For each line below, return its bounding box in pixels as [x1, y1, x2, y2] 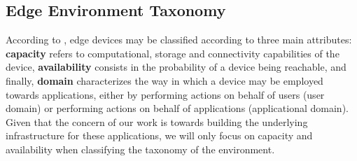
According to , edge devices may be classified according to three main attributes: [6, 32, 352, 47]
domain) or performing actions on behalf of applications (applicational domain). [6, 101, 349, 115]
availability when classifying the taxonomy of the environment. [6, 141, 275, 156]
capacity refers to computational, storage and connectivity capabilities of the [6, 45, 339, 60]
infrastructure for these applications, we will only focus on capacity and [6, 128, 313, 143]
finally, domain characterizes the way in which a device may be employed [6, 73, 323, 87]
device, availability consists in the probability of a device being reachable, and [6, 59, 346, 74]
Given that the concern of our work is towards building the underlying [6, 114, 308, 129]
